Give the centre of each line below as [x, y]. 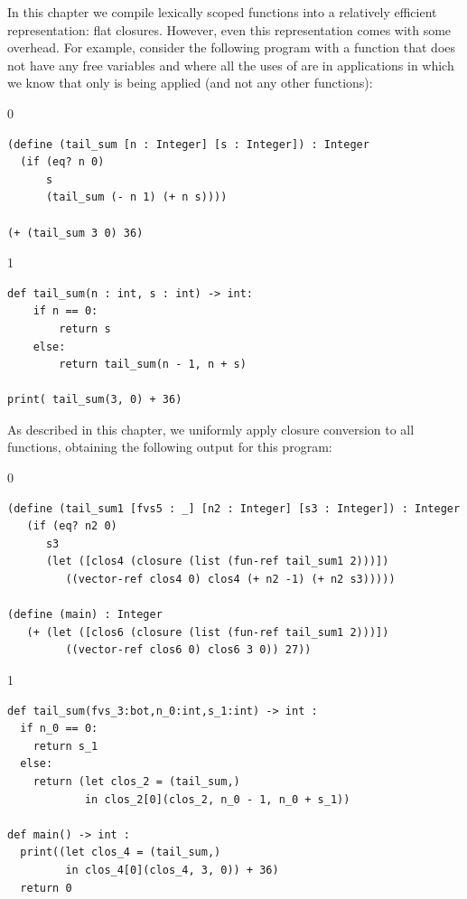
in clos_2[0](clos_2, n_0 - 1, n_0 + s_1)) [217, 799]
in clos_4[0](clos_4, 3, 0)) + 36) [172, 870]
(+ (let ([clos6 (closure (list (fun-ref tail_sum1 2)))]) [208, 632]
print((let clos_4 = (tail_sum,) [121, 852]
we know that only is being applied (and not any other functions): [190, 83]
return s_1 [65, 746]
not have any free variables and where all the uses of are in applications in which [231, 65]
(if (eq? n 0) [62, 162]
